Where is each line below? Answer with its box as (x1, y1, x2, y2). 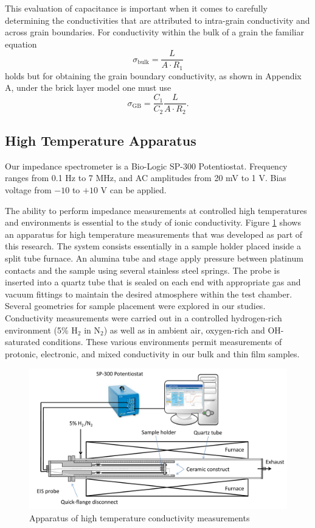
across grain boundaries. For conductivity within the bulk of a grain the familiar (5, 26, 304, 38)
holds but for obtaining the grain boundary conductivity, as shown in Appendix (5, 69, 302, 82)
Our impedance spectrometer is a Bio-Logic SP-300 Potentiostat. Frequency (5, 159, 288, 172)
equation (5, 37, 37, 50)
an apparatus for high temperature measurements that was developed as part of (5, 227, 303, 240)
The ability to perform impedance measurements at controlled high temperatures (5, 204, 307, 216)
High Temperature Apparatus (5, 130, 196, 149)
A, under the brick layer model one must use (5, 81, 171, 94)
